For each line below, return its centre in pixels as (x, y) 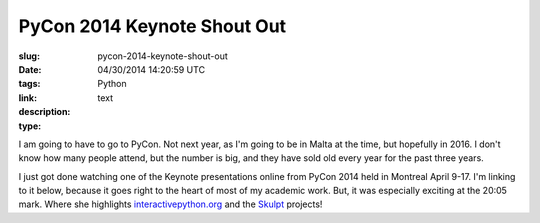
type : (30, 126)
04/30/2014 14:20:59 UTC (151, 69)
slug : (29, 56)
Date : (30, 69)
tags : (29, 84)
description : (44, 112)
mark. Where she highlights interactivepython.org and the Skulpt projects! (170, 204)
